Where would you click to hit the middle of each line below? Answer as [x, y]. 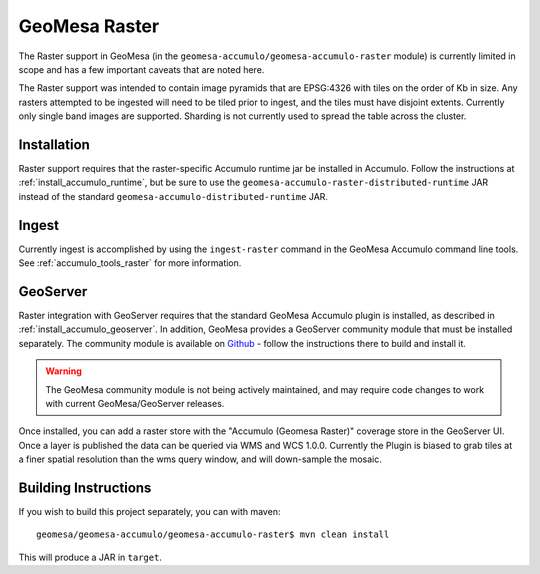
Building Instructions [85, 487]
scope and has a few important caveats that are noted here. [141, 69]
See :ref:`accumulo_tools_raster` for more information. [130, 263]
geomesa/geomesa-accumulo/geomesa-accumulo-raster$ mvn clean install [213, 534]
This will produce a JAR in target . [90, 557]
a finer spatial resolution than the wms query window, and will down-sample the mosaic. [200, 459]
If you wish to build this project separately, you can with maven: [149, 512]
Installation [54, 144]
